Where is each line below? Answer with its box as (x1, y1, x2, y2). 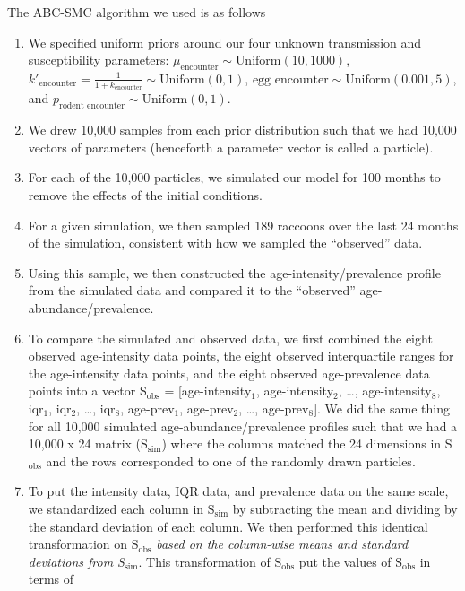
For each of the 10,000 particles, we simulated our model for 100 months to (28, 168, 441, 187)
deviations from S (28, 552, 125, 570)
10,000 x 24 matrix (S (28, 434, 148, 453)
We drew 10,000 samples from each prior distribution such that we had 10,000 (28, 120, 457, 139)
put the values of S (298, 552, 403, 570)
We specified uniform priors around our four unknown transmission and (28, 32, 422, 51)
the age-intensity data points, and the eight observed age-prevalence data (28, 363, 430, 382)
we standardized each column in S (28, 499, 215, 517)
